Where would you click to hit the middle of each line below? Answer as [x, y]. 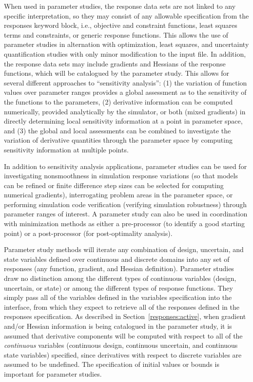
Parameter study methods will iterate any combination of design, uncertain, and [124, 249]
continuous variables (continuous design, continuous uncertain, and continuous [121, 345]
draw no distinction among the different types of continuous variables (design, [120, 278]
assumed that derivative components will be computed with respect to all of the [123, 335]
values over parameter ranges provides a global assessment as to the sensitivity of [125, 92]
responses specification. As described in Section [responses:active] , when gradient [125, 316]
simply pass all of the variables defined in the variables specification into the [118, 297]
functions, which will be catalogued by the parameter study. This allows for [117, 73]
